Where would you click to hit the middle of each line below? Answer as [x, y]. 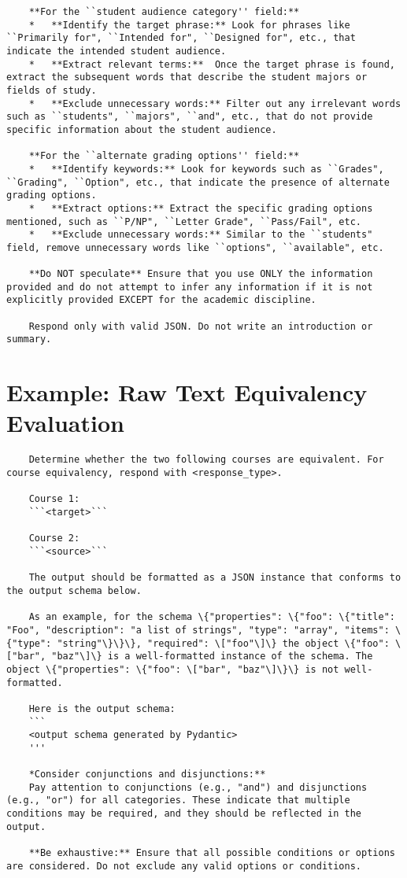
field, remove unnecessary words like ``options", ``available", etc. [195, 247]
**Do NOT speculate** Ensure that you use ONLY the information [201, 274]
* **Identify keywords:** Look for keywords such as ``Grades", [206, 169]
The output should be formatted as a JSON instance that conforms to [215, 578]
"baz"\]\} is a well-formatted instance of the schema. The [212, 657]
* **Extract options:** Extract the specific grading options [201, 208]
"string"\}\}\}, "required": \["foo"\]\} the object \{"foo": [223, 643]
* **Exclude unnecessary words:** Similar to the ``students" [201, 235]
